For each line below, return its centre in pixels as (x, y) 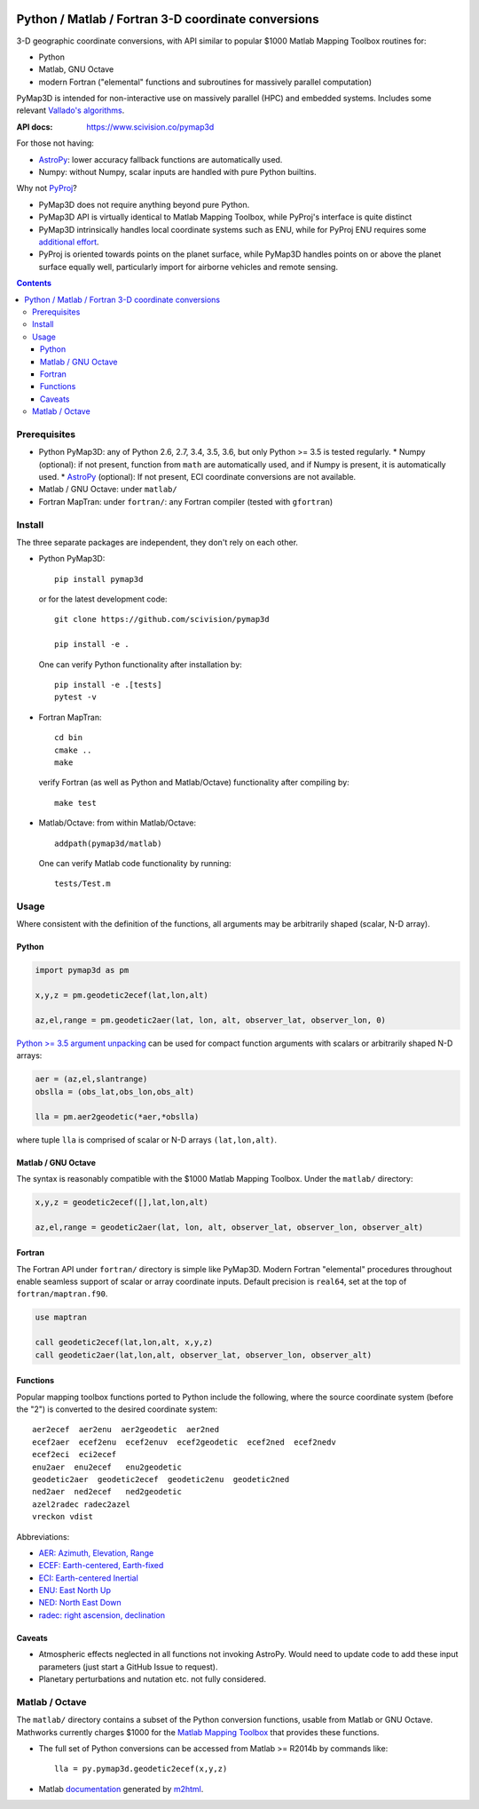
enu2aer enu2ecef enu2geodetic (107, 1467)
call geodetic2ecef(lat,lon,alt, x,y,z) (124, 1343)
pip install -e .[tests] (108, 685)
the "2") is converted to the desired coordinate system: (117, 1409)
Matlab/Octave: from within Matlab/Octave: (118, 823)
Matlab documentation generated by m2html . (121, 1789)
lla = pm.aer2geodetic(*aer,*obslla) (117, 1116)
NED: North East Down (80, 1603)
